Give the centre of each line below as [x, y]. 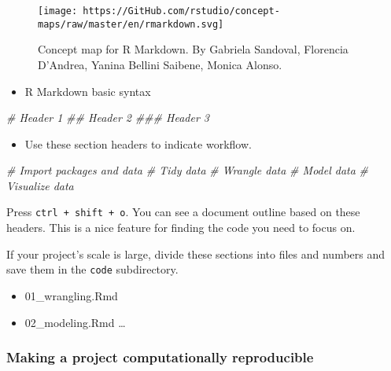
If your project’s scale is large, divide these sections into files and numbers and [196, 253]
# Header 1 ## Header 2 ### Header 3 [108, 118]
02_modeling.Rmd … [75, 322]
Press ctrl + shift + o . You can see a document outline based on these [183, 212]
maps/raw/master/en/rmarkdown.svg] [131, 24]
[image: [58, 11]
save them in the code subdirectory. [92, 269]
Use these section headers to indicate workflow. [138, 143]
